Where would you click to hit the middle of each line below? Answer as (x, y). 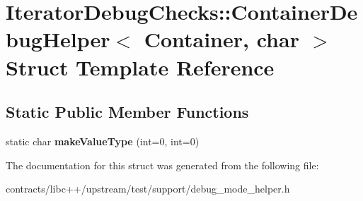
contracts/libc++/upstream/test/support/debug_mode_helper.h (148, 189)
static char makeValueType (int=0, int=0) (103, 141)
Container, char (221, 39)
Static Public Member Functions (127, 112)
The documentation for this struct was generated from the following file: (162, 165)
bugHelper (58, 39)
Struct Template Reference (140, 67)
